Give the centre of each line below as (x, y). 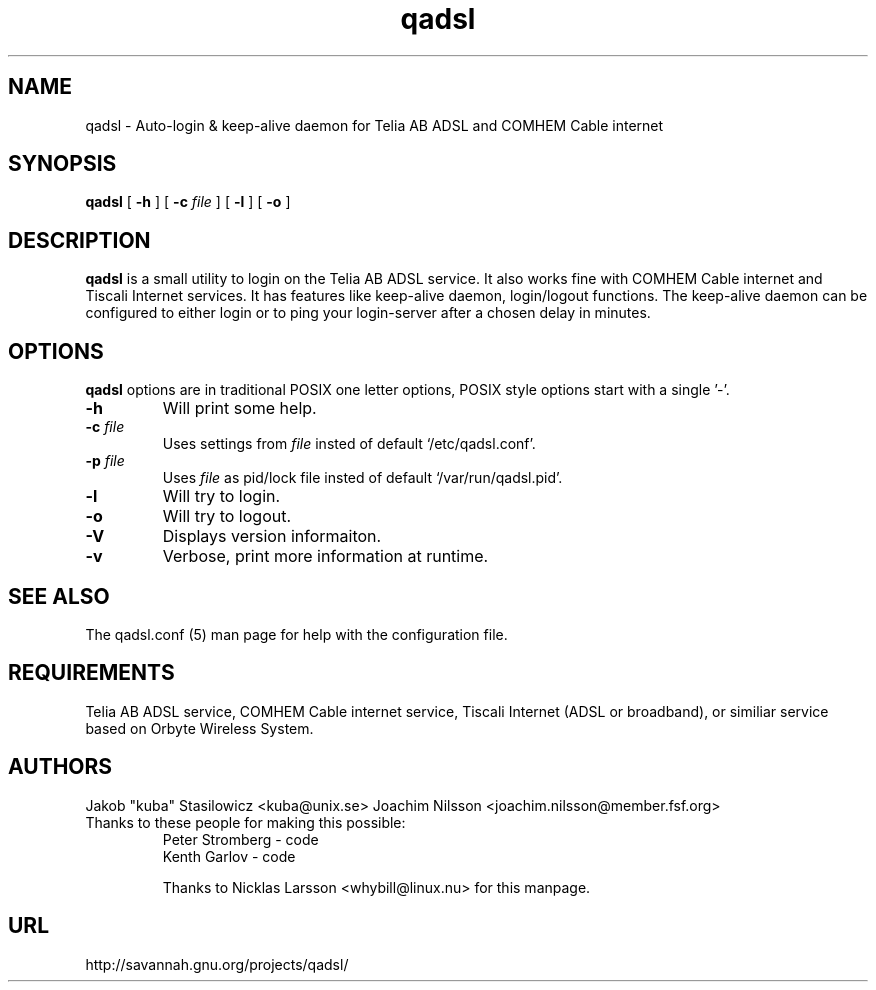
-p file (105, 461)
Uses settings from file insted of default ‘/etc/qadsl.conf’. (349, 444)
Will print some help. (239, 408)
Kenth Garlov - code (229, 856)
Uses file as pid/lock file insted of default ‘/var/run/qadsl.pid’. (362, 478)
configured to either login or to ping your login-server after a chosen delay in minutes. (368, 313)
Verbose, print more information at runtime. (325, 556)
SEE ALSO (59, 596)
